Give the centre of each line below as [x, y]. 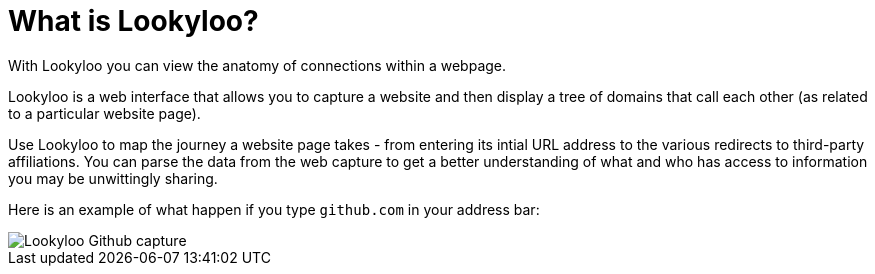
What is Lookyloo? [133, 21]
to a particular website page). [104, 113]
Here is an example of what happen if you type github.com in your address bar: [274, 209]
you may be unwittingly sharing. [113, 178]
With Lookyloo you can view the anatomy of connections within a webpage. [257, 65]
